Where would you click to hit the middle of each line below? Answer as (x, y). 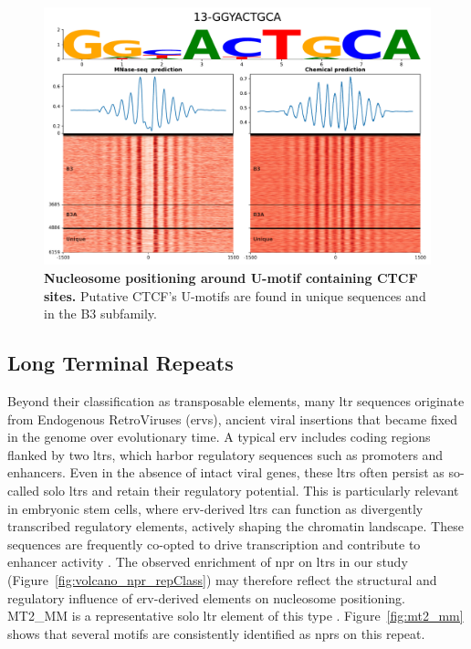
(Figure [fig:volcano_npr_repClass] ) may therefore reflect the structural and (222, 579)
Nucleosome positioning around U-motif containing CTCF (231, 277)
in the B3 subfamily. (100, 314)
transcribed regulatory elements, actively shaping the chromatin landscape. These (235, 526)
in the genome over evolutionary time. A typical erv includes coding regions (219, 437)
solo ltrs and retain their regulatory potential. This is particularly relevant (251, 490)
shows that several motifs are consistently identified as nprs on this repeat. (216, 633)
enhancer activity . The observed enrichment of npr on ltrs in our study (208, 562)
